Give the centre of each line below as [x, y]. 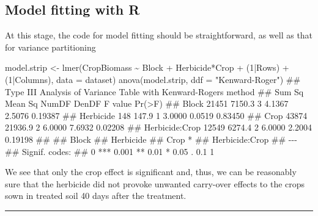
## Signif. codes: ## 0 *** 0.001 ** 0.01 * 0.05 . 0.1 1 [110, 151]
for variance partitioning [50, 47]
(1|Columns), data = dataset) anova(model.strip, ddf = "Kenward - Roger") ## [153, 79]
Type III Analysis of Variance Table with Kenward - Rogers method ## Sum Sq [154, 91]
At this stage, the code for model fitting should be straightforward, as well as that [159, 35]
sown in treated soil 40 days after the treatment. [96, 196]
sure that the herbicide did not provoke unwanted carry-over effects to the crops [155, 183]
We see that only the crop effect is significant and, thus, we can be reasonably [151, 172]
